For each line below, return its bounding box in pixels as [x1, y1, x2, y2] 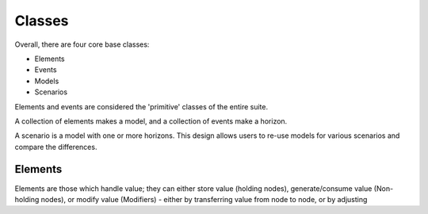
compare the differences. [14, 142, 97, 151]
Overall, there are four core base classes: [14, 40, 150, 49]
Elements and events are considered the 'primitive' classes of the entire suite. [14, 101, 269, 111]
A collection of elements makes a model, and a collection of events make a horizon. [14, 116, 288, 126]
